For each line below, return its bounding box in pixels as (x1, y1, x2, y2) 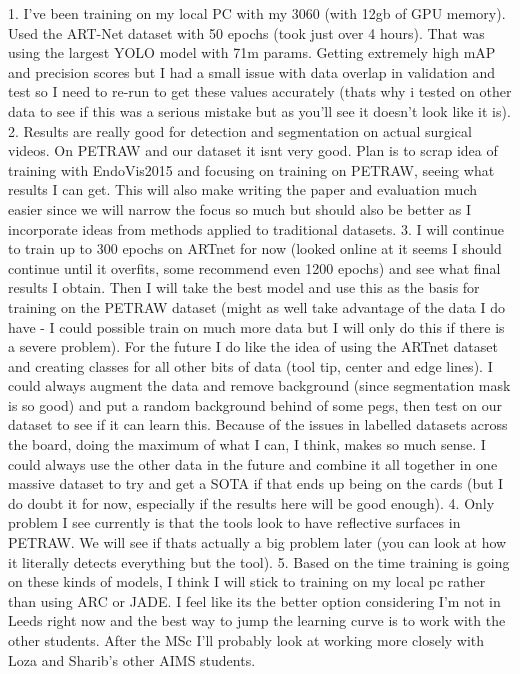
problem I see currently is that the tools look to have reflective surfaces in (8, 512, 461, 533)
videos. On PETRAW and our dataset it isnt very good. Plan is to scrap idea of (8, 140, 498, 161)
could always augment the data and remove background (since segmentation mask (8, 375, 511, 396)
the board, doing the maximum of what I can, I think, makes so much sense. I (8, 434, 486, 455)
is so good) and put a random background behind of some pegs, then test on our (8, 394, 503, 415)
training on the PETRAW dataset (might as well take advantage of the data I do (8, 296, 505, 317)
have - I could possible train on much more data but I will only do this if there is (8, 316, 505, 337)
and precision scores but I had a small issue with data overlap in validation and (8, 61, 496, 82)
